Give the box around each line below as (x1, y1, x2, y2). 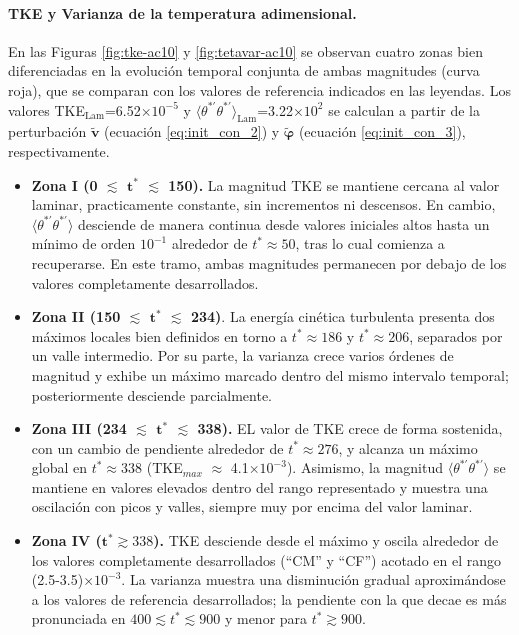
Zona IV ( (31, 530, 102, 551)
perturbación (8, 121, 87, 142)
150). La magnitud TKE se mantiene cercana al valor (168, 174, 500, 195)
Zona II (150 (31, 306, 121, 327)
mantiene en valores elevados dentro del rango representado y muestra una (31, 476, 488, 497)
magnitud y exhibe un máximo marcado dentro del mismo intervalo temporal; (31, 364, 509, 385)
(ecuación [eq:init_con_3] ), (298, 121, 466, 142)
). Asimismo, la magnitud (286, 457, 444, 478)
